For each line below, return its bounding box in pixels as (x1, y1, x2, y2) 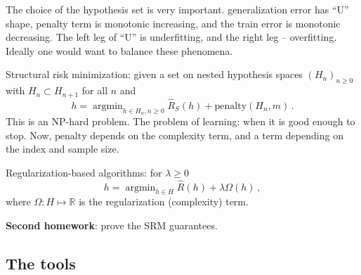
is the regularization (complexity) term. (79, 194, 249, 209)
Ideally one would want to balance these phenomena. (6, 43, 233, 58)
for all (81, 83, 108, 98)
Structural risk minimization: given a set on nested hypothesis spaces (6, 67, 303, 82)
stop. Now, (6, 127, 52, 142)
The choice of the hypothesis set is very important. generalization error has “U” (6, 2, 349, 16)
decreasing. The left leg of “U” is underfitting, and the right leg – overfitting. (6, 30, 337, 44)
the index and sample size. (6, 141, 119, 156)
